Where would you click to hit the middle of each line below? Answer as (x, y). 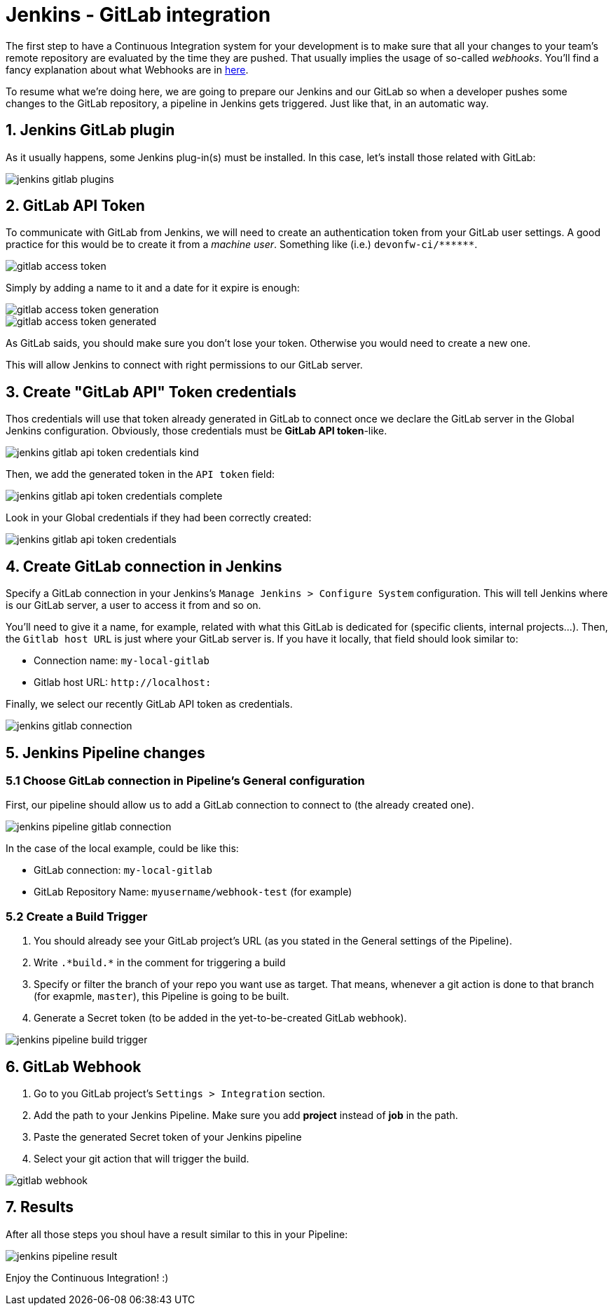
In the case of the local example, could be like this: (122, 849)
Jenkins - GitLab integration (138, 15)
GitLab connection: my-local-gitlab (123, 870)
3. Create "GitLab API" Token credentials (151, 392)
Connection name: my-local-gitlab (122, 661)
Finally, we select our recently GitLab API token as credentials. (149, 704)
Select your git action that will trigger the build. (142, 1158)
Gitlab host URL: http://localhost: (123, 682)
